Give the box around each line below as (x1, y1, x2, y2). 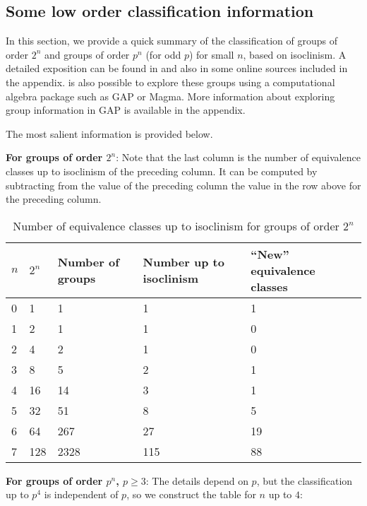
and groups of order (44, 47, 130, 61)
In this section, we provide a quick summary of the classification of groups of (6, 33, 337, 48)
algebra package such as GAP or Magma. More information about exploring (6, 88, 335, 103)
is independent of (44, 487, 119, 502)
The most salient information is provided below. (6, 126, 213, 141)
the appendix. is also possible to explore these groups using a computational (6, 74, 335, 89)
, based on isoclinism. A (243, 47, 347, 61)
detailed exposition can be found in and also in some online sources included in (6, 61, 348, 76)
